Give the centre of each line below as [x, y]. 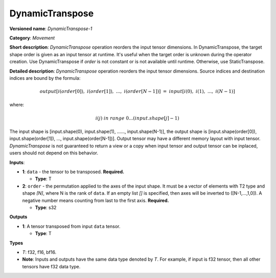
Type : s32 [46, 207]
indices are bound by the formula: [45, 78]
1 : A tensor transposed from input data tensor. [71, 226]
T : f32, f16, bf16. [39, 252]
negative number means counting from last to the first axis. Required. [96, 200]
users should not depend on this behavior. [54, 153]
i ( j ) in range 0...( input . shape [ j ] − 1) [137, 118]
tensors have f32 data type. [51, 266]
